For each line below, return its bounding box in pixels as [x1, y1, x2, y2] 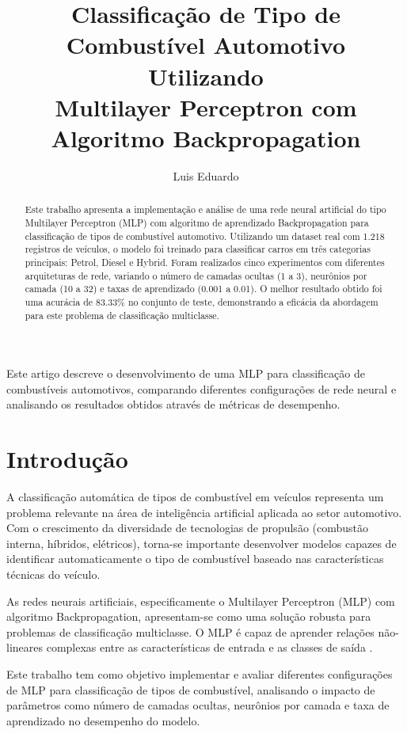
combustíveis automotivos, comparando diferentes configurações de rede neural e [6, 380, 397, 397]
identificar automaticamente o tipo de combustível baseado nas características [6, 550, 384, 567]
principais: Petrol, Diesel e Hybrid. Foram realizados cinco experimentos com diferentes [25, 255, 385, 268]
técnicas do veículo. [6, 566, 101, 583]
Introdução [6, 443, 128, 475]
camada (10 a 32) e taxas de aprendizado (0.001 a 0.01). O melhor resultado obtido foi [25, 282, 382, 295]
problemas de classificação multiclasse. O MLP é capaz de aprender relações [6, 623, 375, 640]
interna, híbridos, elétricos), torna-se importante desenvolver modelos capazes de [6, 534, 397, 551]
